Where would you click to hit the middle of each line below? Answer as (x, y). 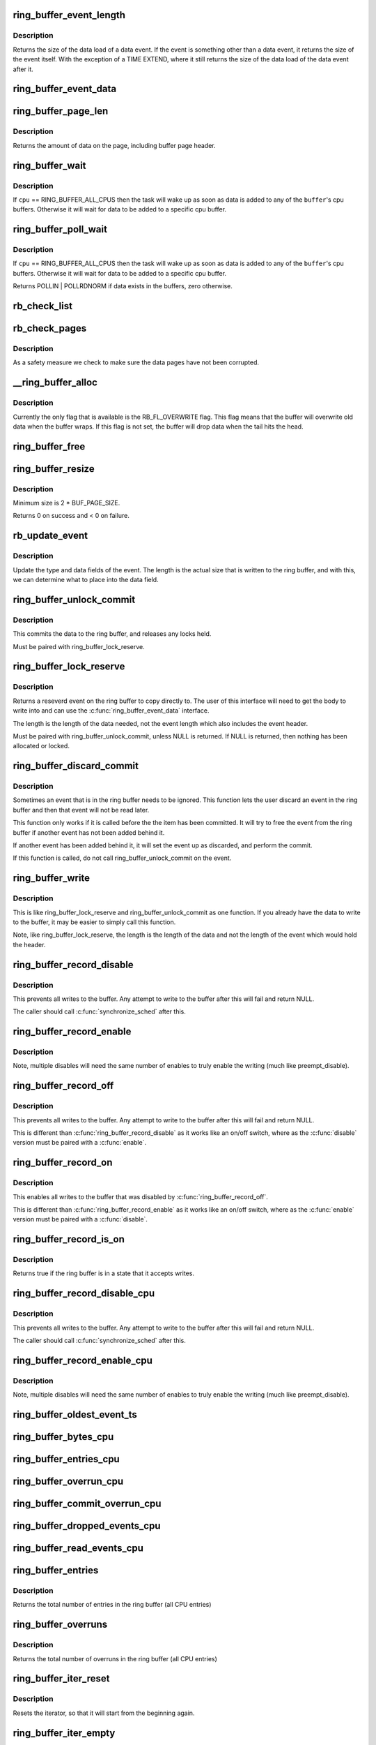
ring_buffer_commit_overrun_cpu (87, 1504)
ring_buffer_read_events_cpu (78, 1549)
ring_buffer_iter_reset (61, 1679)
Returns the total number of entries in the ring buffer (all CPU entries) (112, 1605)
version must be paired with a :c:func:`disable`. (80, 1219)
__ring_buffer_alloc (55, 383)
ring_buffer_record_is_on (69, 1239)
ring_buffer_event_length (69, 15)
